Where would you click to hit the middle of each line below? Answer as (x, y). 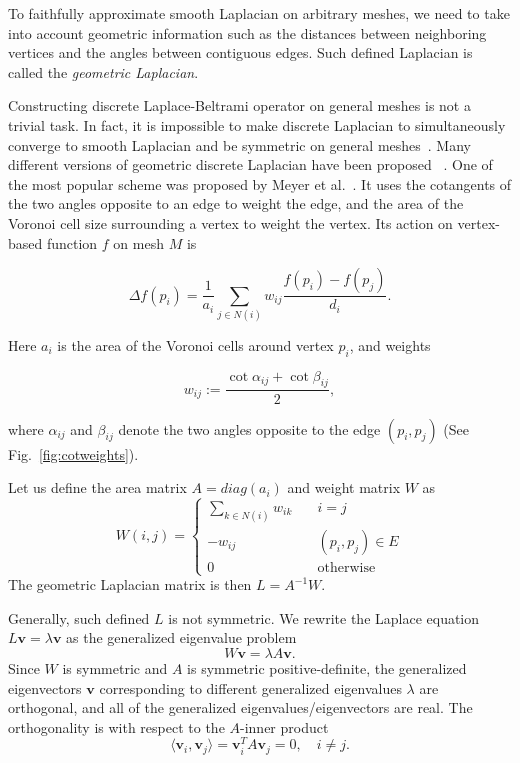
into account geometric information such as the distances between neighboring (247, 32)
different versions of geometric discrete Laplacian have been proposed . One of (250, 164)
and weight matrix (344, 487)
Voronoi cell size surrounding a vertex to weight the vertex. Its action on (230, 222)
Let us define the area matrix (97, 487)
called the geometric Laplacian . (103, 71)
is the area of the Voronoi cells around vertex (195, 344)
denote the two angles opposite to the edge (249, 428)
